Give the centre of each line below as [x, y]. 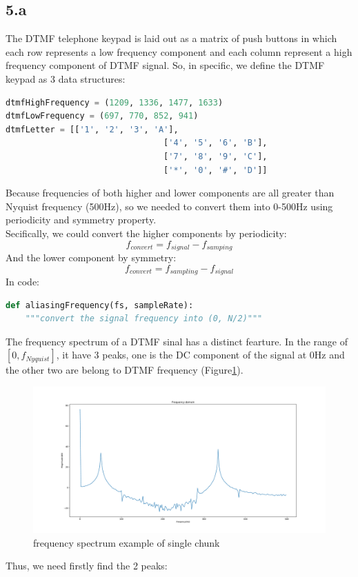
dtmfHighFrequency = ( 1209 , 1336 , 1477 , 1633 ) [115, 102]
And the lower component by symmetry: [91, 257]
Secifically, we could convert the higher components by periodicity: [146, 233]
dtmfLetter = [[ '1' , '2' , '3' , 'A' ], [92, 129]
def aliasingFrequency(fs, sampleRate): [100, 305]
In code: [22, 282]
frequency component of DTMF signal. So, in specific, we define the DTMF [165, 65]
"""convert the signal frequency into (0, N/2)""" [144, 319]
